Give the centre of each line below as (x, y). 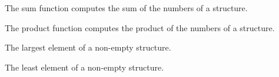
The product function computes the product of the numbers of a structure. (140, 27)
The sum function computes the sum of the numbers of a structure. (126, 8)
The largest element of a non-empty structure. (88, 47)
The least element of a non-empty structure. (84, 67)
